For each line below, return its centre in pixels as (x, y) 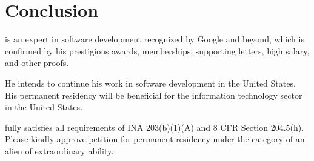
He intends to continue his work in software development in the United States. (150, 83)
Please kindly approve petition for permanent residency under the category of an (155, 139)
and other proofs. (37, 63)
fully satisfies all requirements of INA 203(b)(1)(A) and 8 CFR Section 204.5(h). (155, 127)
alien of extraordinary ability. (59, 150)
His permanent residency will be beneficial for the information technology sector (154, 95)
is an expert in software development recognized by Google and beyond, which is (155, 39)
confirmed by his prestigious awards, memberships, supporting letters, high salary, (157, 51)
